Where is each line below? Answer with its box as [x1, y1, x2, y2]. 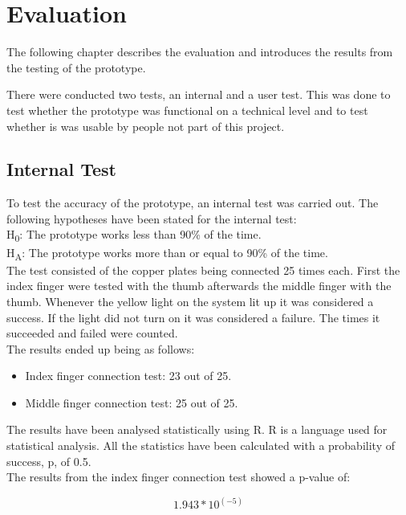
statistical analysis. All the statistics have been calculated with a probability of [6, 437, 395, 454]
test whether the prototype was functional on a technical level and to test [6, 101, 368, 118]
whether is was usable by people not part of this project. [6, 117, 285, 134]
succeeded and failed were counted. [6, 325, 178, 341]
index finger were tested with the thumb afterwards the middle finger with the [6, 277, 392, 294]
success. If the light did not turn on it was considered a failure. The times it [6, 309, 380, 325]
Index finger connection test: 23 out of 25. [25, 367, 232, 384]
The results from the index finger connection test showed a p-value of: [6, 468, 351, 485]
